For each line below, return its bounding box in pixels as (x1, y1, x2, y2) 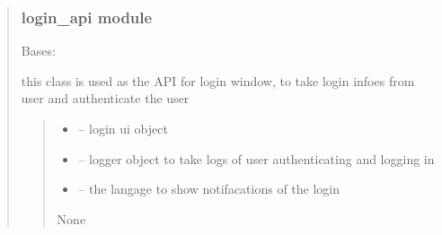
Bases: (21, 41, 56, 60)
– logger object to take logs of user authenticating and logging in (78, 149, 435, 168)
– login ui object (78, 119, 168, 137)
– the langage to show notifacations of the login (78, 179, 340, 198)
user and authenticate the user (21, 89, 190, 108)
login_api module (21, 5, 153, 28)
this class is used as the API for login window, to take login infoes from (21, 71, 415, 90)
